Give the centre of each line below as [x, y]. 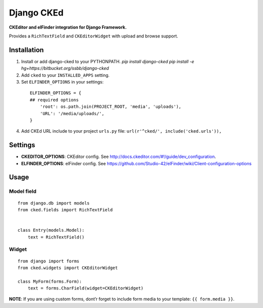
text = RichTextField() [56, 237]
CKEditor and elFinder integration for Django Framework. [68, 27]
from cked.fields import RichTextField [65, 210]
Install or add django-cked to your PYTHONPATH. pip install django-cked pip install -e [108, 61]
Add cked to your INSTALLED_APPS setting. [65, 75]
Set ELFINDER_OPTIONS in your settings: [62, 82]
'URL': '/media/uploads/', [72, 113]
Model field [23, 191]
